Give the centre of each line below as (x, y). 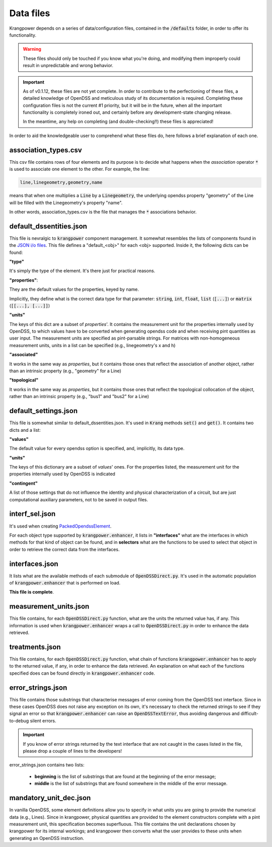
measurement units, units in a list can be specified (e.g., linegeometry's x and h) (92, 345)
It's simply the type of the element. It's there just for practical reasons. (82, 271)
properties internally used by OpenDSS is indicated (62, 474)
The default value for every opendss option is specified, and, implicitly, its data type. (97, 448)
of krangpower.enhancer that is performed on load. (65, 583)
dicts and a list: (25, 430)
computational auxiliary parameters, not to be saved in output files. (79, 499)
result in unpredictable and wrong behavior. (68, 66)
